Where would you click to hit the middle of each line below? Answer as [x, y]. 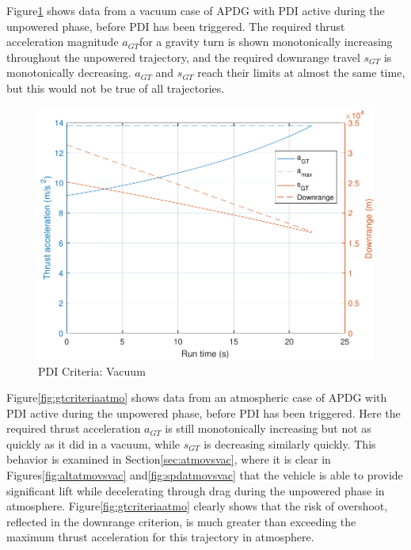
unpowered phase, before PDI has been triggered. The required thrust [176, 26]
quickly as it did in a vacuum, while [93, 443]
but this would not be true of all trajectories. [116, 88]
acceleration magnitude [63, 42]
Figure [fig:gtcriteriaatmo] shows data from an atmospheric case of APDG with [197, 397]
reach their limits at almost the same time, [301, 73]
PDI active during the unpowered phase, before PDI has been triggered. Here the [204, 412]
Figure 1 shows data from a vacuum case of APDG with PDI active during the [196, 10]
